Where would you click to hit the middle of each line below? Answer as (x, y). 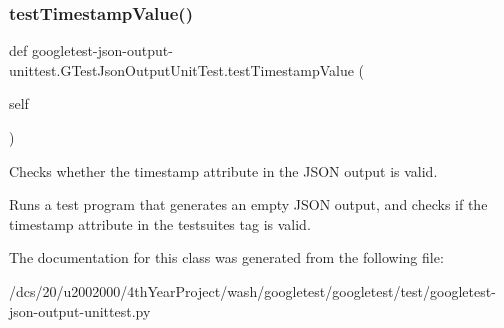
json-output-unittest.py (80, 310)
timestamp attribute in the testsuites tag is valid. (160, 223)
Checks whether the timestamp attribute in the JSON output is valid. (223, 170)
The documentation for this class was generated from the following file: (226, 257)
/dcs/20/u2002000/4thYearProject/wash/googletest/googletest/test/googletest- (252, 290)
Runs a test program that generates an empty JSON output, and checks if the (248, 204)
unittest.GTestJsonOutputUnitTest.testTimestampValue (181, 69)
